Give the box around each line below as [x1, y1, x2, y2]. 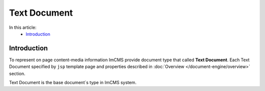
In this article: [9, 24, 37, 30]
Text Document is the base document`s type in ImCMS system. [9, 80, 137, 86]
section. [9, 70, 26, 76]
